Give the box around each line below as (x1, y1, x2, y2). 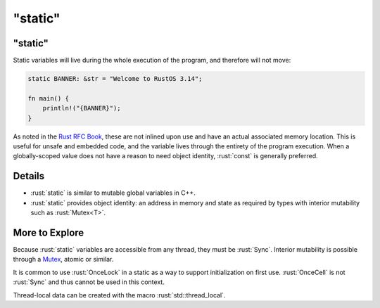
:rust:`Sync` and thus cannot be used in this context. (13, 278, 165, 286)
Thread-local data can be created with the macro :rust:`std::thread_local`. (13, 290, 226, 299)
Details (13, 170, 45, 182)
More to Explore (13, 226, 84, 238)
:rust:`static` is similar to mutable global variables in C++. (30, 188, 196, 197)
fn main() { (27, 94, 70, 102)
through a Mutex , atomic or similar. (13, 255, 114, 264)
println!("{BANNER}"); (42, 104, 121, 113)
